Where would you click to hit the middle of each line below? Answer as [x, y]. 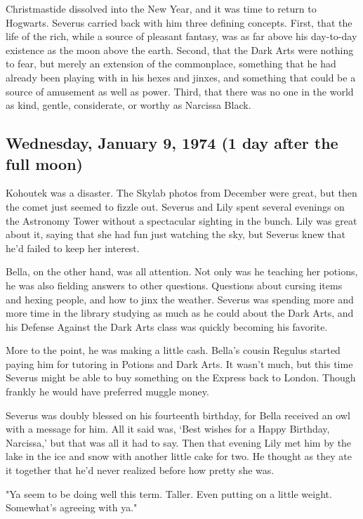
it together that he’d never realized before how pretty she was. [140, 470]
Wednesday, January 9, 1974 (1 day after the [172, 143]
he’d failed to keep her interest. [73, 248]
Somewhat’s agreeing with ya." [72, 507]
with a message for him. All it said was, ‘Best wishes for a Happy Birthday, [168, 429]
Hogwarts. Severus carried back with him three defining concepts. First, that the [179, 22]
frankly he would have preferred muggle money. [107, 392]
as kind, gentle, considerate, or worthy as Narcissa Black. [128, 105]
